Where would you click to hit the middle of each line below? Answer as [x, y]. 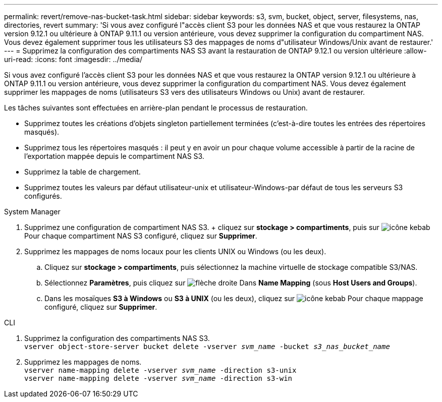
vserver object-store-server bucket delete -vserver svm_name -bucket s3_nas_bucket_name [207, 347]
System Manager [32, 212]
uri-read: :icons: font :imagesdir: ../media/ [73, 59]
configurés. [43, 196]
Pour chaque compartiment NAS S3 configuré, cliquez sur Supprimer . [141, 236]
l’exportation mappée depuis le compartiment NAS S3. [114, 156]
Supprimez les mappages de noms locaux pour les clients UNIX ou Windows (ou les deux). [175, 251]
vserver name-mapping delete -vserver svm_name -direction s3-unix [160, 370]
